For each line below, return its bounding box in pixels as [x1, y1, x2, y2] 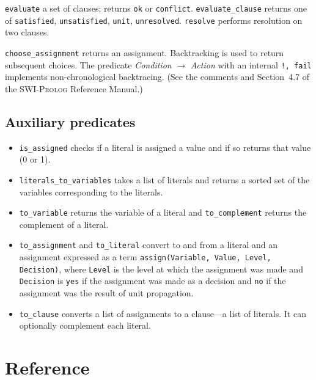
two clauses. [5, 26, 50, 38]
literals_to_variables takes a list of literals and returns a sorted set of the [19, 173, 310, 186]
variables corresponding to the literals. [19, 185, 163, 198]
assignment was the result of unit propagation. [19, 286, 194, 299]
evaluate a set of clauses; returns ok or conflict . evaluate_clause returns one [5, 2, 307, 14]
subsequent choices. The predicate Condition [5, 58, 172, 71]
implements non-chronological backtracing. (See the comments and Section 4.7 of [5, 70, 309, 83]
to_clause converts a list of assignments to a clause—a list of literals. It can [19, 307, 306, 320]
